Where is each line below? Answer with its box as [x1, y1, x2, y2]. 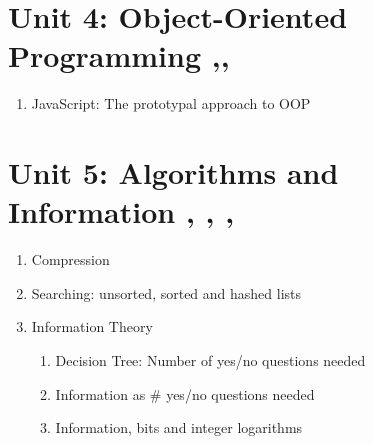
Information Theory [31, 316, 153, 337]
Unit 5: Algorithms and [8, 152, 339, 193]
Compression [31, 249, 110, 270]
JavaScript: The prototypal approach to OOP [31, 93, 311, 114]
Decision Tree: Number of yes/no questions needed [55, 350, 366, 370]
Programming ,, [8, 35, 230, 76]
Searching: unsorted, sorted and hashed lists [31, 282, 302, 303]
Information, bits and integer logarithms [55, 417, 303, 438]
